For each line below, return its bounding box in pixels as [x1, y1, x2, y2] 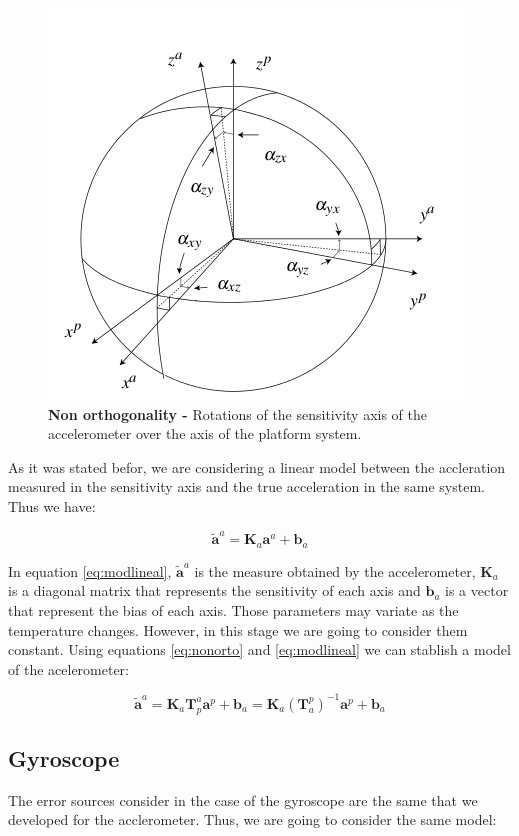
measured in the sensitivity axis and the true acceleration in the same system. [8, 476, 485, 497]
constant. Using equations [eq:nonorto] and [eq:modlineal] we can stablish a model [8, 639, 511, 660]
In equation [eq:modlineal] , [8, 560, 172, 581]
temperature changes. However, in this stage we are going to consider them [8, 619, 468, 640]
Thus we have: [8, 495, 96, 516]
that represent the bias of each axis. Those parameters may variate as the [8, 599, 459, 620]
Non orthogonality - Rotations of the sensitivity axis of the [48, 403, 428, 424]
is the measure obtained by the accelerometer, [194, 560, 476, 581]
